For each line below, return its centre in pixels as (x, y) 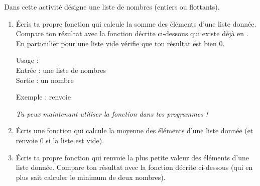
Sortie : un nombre (45, 80)
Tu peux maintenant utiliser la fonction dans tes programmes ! (112, 113)
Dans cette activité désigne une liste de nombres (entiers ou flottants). (112, 7)
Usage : (27, 60)
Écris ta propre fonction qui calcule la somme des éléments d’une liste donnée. (136, 23)
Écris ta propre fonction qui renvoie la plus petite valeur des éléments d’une (133, 157)
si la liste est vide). (75, 140)
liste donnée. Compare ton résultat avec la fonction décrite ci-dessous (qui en (134, 167)
